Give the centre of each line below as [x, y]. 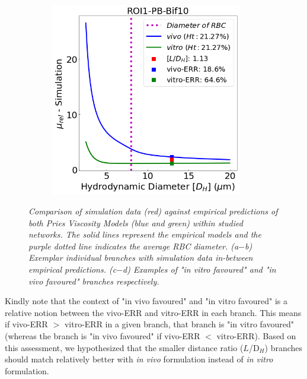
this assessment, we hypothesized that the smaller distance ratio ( [124, 347]
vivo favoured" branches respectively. [94, 281]
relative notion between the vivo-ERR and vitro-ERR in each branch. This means [153, 312]
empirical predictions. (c [73, 269]
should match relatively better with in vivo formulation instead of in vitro [139, 359]
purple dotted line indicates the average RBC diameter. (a [134, 246]
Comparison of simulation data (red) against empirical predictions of [153, 211]
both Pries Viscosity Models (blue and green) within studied [136, 222]
